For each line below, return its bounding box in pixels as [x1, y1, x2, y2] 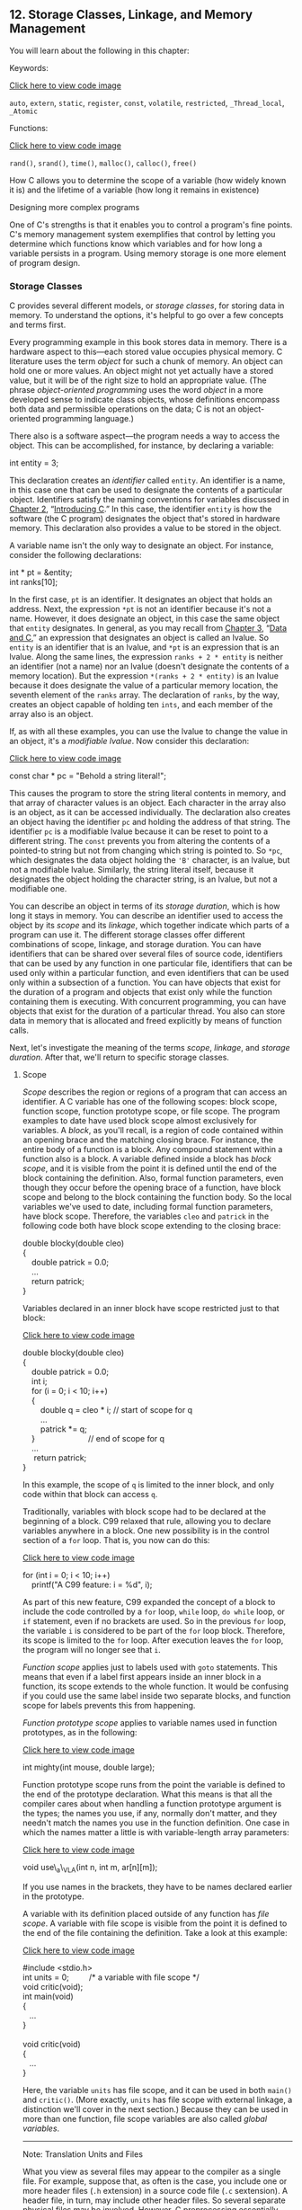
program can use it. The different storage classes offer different [9, 929, 245, 940]
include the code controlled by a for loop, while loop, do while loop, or [22, 1606, 286, 1617]
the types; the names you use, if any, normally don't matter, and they [22, 1808, 278, 1819]
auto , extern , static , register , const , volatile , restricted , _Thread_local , [9, 97, 285, 108]
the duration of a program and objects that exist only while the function [9, 987, 272, 998]
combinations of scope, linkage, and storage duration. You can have [9, 939, 262, 950]
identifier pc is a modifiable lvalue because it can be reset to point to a [9, 826, 269, 837]
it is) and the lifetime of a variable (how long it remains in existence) [9, 184, 260, 195]
